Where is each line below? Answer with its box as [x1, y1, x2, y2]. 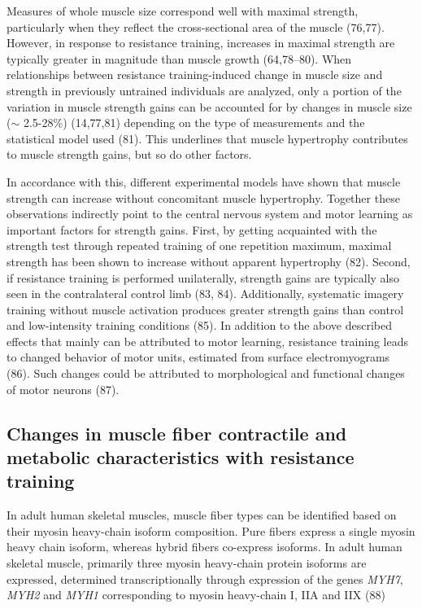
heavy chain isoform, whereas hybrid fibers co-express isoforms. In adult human [7, 538, 402, 555]
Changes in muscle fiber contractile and [7, 420, 347, 445]
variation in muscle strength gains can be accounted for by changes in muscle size [7, 98, 412, 115]
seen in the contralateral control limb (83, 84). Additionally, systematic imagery [7, 285, 404, 302]
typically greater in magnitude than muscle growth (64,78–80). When [7, 50, 352, 67]
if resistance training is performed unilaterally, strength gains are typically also [7, 269, 399, 286]
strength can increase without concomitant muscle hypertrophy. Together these [7, 189, 400, 206]
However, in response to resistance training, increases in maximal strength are [7, 34, 395, 51]
